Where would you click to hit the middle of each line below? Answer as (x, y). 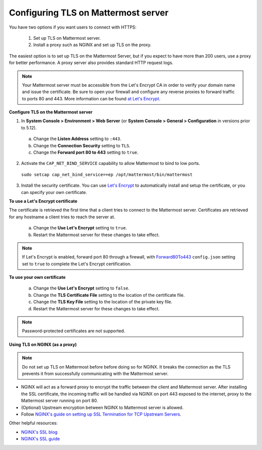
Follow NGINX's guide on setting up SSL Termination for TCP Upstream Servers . (101, 414)
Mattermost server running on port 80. (59, 401)
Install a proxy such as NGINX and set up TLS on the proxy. (92, 45)
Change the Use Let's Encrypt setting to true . (80, 228)
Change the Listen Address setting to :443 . (77, 139)
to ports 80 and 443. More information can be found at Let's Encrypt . (91, 98)
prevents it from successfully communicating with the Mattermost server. (95, 374)
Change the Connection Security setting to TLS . (82, 145)
